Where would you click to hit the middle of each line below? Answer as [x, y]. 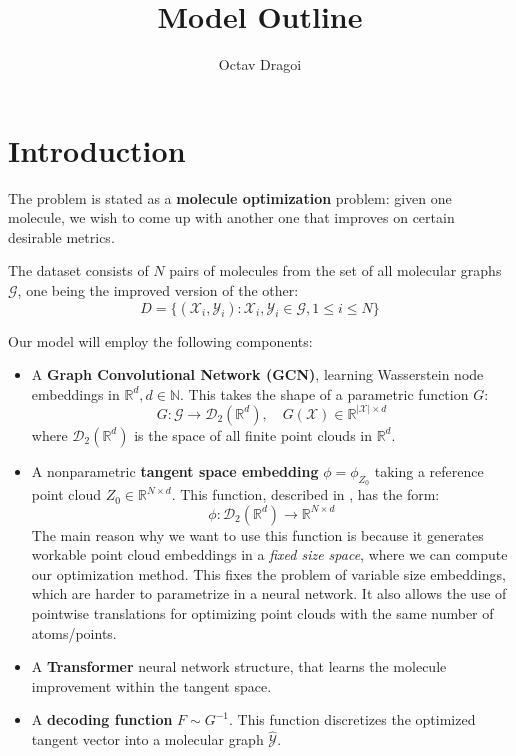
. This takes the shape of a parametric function [324, 393]
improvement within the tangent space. [151, 685]
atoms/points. [74, 632]
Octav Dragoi [260, 64]
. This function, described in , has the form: [305, 494]
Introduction [97, 149]
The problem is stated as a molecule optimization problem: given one [230, 197]
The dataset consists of [78, 270]
